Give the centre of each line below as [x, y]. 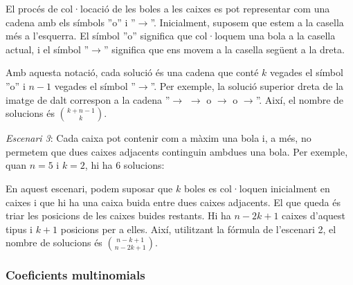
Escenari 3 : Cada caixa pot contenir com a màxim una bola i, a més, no [159, 138]
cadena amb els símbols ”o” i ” [71, 22]
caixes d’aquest [314, 215]
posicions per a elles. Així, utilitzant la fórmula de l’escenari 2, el [198, 229]
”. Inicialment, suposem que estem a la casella [247, 22]
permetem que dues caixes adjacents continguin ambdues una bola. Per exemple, [177, 151]
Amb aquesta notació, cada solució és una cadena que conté [132, 72]
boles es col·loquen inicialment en [257, 188]
